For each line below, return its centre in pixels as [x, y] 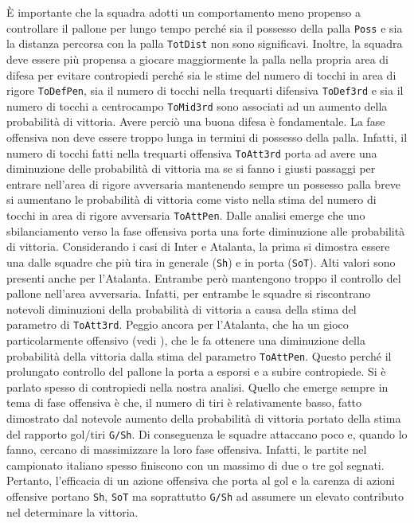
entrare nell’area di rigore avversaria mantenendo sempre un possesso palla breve [204, 183]
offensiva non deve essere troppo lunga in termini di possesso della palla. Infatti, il [207, 137]
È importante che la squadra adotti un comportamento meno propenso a [184, 12]
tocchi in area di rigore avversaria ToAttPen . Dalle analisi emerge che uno [186, 215]
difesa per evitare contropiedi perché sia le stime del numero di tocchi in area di [201, 74]
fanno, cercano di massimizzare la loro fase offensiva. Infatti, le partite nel [187, 449]
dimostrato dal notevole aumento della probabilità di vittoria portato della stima [204, 418]
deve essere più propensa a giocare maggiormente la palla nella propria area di [197, 59]
